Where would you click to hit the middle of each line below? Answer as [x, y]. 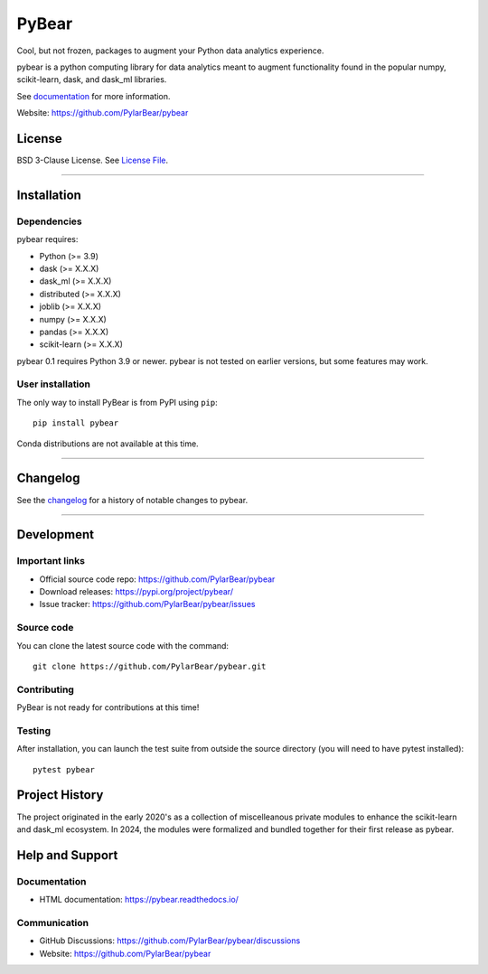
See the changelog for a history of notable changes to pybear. [132, 500]
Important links [51, 561]
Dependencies [50, 221]
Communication [53, 922]
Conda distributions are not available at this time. [108, 444]
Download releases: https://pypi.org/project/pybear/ [136, 592]
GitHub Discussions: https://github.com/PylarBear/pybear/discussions [170, 941]
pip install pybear [76, 423]
